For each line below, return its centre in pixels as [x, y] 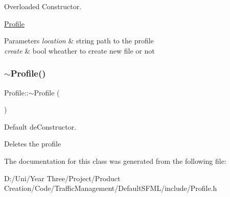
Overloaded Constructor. [43, 6]
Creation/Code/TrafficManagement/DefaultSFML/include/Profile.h [111, 188]
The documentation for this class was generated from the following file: [115, 161]
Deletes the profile [33, 144]
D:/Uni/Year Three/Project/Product [62, 178]
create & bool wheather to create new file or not [79, 50]
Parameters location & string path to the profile [79, 41]
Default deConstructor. [40, 126]
